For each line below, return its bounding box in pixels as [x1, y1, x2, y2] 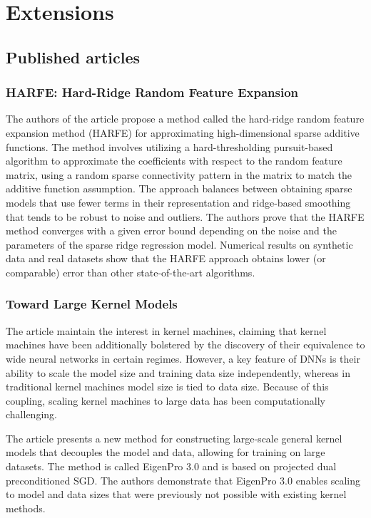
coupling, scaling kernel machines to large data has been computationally [6, 393, 325, 408]
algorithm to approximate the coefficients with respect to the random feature [6, 153, 342, 168]
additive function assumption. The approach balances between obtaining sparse [6, 181, 352, 196]
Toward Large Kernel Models [6, 295, 178, 313]
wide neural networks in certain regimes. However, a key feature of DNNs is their [6, 351, 360, 366]
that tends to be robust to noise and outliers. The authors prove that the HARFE [6, 209, 365, 224]
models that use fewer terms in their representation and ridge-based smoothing [6, 195, 351, 209]
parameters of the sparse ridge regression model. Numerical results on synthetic [6, 237, 353, 252]
